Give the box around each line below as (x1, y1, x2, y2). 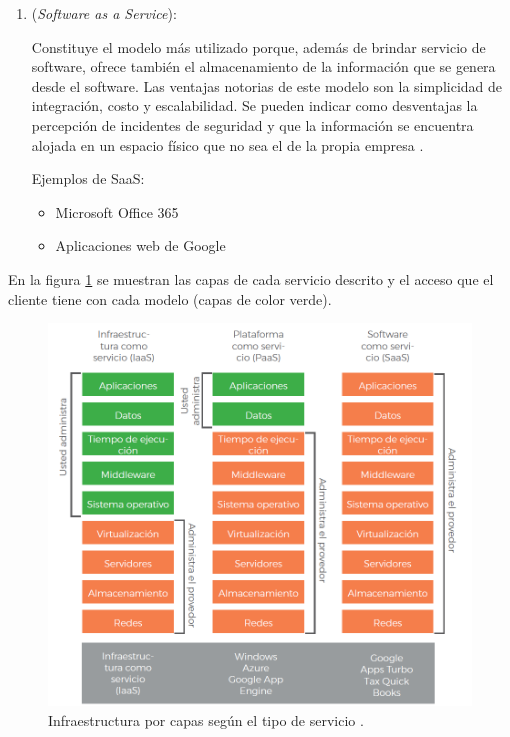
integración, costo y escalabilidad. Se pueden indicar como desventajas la (31, 95, 478, 116)
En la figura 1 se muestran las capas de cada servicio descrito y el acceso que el (8, 268, 494, 289)
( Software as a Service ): (31, 3, 177, 23)
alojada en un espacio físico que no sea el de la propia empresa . (31, 134, 424, 155)
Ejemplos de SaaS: (31, 168, 145, 189)
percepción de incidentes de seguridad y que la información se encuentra (31, 114, 474, 135)
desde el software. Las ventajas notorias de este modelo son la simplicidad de (31, 75, 503, 96)
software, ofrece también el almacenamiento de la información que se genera (31, 56, 496, 77)
